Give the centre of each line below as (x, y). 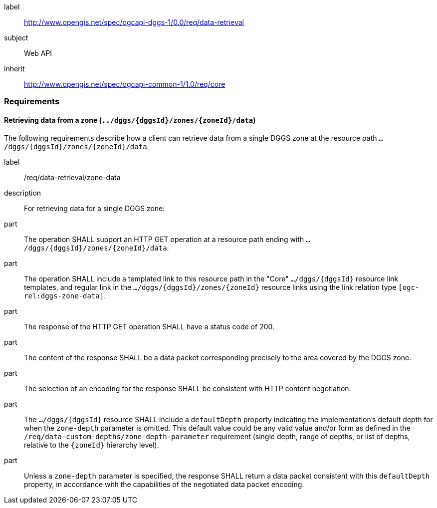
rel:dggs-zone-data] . (65, 295)
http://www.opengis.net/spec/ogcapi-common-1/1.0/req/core (125, 84)
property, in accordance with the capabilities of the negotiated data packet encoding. (164, 484)
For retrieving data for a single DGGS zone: (95, 208)
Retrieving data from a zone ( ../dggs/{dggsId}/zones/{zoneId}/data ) (130, 120)
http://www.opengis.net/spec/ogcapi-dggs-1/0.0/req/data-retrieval (134, 22)
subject (16, 38)
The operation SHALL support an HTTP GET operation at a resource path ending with (164, 239)
